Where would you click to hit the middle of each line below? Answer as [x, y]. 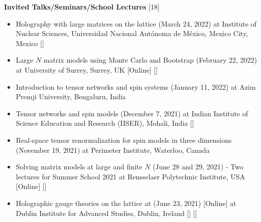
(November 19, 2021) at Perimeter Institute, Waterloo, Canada [113, 150]
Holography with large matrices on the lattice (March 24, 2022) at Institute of [136, 23]
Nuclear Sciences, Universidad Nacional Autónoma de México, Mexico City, [132, 33]
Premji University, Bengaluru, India [71, 96]
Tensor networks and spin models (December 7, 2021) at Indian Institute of [132, 113]
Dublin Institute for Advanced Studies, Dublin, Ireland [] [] [106, 213]
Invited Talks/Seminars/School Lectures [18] [82, 7]
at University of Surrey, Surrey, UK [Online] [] [87, 69]
